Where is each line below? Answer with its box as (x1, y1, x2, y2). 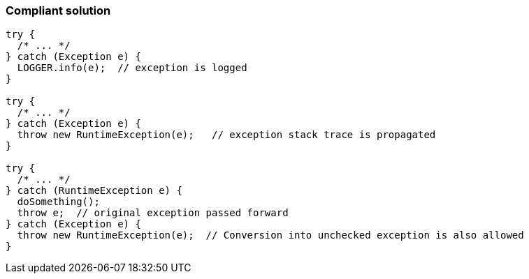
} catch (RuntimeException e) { (6, 185, 182, 197)
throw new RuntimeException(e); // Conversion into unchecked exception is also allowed (17, 229, 524, 241)
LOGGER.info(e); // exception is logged (17, 62, 247, 74)
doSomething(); (17, 196, 100, 208)
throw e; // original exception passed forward (17, 207, 289, 219)
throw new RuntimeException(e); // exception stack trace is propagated (17, 129, 436, 141)
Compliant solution (6, 3, 111, 17)
